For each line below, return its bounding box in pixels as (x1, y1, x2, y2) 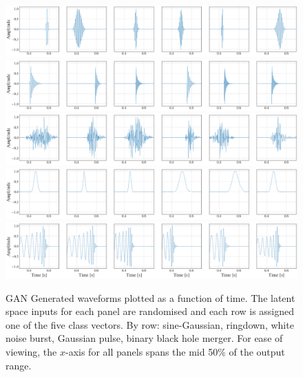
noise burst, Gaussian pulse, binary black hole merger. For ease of (6, 331, 283, 345)
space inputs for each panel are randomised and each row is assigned (6, 304, 295, 318)
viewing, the (6, 344, 57, 358)
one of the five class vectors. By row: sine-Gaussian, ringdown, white (6, 317, 294, 332)
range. (6, 358, 32, 372)
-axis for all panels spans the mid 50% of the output (65, 344, 285, 358)
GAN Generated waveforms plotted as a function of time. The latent (6, 290, 295, 305)
